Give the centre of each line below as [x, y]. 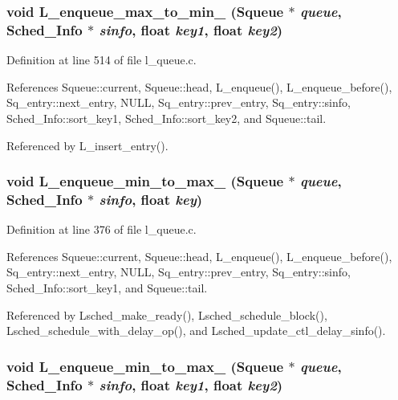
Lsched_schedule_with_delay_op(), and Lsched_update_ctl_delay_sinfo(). [196, 331]
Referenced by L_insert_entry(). [87, 145]
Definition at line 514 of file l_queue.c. [102, 60]
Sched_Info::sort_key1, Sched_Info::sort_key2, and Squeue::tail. [167, 118]
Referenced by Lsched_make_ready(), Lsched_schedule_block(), [167, 314]
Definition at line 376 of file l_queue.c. [102, 229]
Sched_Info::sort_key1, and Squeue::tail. [107, 288]
